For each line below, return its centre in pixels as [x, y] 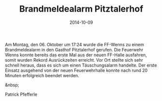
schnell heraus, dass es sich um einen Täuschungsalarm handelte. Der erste [81, 65]
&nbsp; [12, 85]
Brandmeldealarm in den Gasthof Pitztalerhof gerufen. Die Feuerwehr [74, 50]
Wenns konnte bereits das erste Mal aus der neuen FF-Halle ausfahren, [76, 55]
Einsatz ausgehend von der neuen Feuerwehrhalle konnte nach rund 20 [76, 70]
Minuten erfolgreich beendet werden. [42, 75]
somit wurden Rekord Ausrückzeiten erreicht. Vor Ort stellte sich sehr [74, 60]
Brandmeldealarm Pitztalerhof [81, 9]
